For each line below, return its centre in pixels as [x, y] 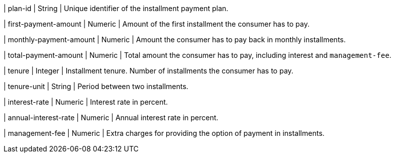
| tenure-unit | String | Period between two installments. [96, 86]
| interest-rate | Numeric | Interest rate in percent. [86, 102]
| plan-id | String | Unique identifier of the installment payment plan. [116, 8]
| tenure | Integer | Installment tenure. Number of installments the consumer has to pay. [149, 71]
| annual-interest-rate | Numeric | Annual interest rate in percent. [111, 117]
